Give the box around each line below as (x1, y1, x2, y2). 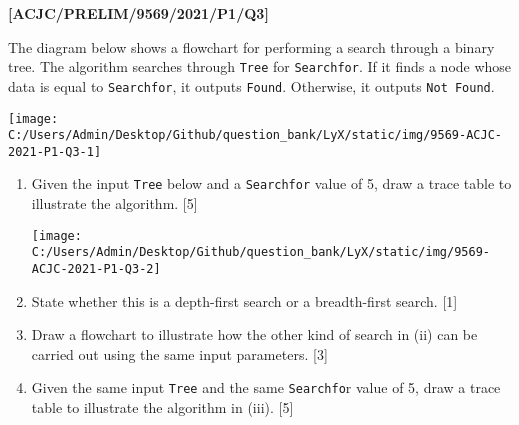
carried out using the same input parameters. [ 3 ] (31, 343, 328, 364)
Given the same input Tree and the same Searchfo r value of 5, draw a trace (31, 377, 501, 398)
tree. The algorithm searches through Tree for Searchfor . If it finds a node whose (8, 56, 512, 77)
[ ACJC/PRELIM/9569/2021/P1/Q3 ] (8, 3, 269, 23)
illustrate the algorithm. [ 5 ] (31, 193, 198, 214)
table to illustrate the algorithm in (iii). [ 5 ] (31, 397, 294, 418)
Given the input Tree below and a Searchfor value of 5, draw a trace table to (31, 173, 512, 194)
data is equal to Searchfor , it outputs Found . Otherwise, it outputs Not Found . (8, 75, 495, 96)
